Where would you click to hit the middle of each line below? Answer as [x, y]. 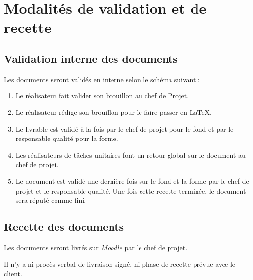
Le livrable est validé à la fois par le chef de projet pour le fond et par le [125, 128]
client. [13, 273]
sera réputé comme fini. [51, 200]
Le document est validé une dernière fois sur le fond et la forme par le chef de [132, 181]
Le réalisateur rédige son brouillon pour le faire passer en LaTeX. [113, 112]
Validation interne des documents [91, 58]
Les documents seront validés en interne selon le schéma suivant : [102, 79]
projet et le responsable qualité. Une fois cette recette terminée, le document [131, 190]
